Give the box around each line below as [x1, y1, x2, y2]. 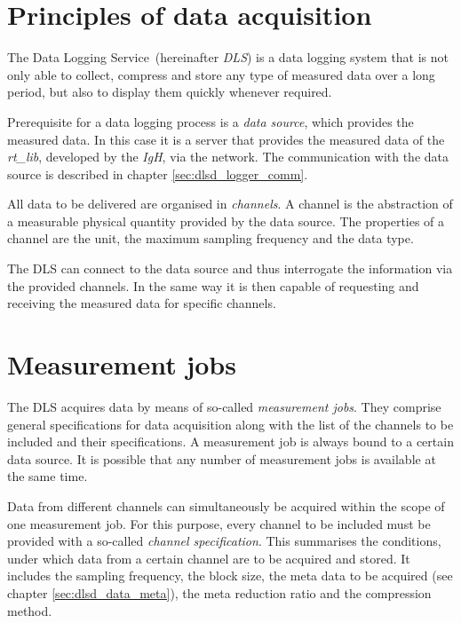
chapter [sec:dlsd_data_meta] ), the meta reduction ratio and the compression [7, 583, 432, 602]
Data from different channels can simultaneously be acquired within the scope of [7, 496, 445, 515]
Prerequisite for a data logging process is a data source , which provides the [7, 112, 414, 130]
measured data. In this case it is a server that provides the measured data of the [7, 130, 445, 148]
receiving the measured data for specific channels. [7, 294, 276, 312]
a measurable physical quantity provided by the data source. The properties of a [7, 211, 445, 230]
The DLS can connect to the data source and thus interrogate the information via [7, 259, 453, 278]
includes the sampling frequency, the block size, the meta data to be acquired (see [7, 566, 453, 585]
